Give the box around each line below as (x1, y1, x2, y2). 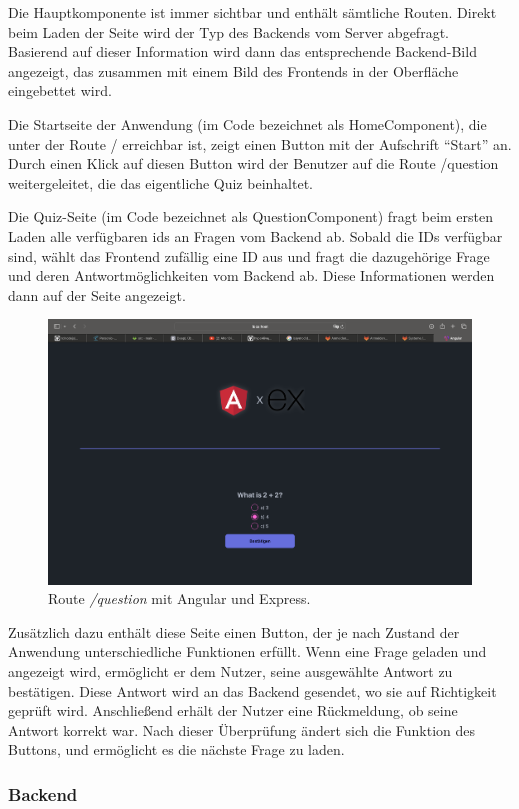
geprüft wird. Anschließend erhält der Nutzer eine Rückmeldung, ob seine (8, 700, 458, 721)
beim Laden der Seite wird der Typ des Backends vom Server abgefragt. (8, 21, 449, 42)
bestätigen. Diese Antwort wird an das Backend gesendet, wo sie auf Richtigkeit (8, 680, 497, 701)
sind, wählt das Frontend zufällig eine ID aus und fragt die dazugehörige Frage (8, 245, 490, 266)
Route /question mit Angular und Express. (48, 588, 311, 609)
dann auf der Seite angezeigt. (8, 284, 186, 305)
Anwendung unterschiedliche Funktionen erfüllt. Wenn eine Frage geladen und (8, 641, 487, 662)
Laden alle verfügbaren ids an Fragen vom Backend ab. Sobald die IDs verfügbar (8, 225, 503, 246)
